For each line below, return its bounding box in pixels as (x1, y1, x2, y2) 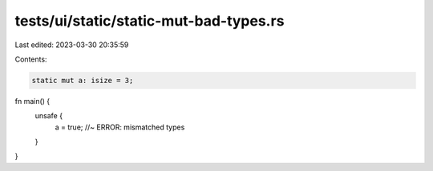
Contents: (14, 54, 47, 64)
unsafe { (34, 111, 63, 121)
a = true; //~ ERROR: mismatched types (55, 122, 185, 132)
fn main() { (14, 96, 51, 105)
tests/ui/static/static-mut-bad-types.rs (14, 12, 285, 30)
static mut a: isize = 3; (31, 76, 134, 85)
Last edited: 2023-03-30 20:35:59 (14, 40, 129, 50)
